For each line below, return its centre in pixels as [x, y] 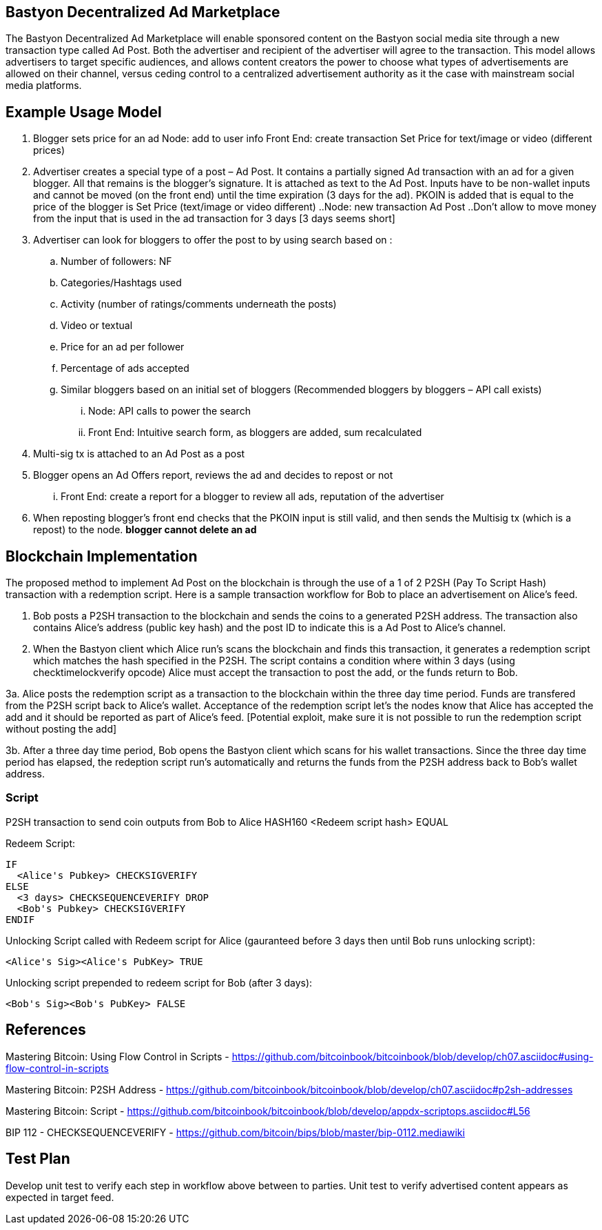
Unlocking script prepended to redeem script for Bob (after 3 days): [159, 982]
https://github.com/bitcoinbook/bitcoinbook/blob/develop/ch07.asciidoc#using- [413, 1056]
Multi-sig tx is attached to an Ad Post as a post [139, 454]
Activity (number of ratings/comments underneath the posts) [199, 304]
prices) [49, 150]
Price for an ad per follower [123, 347]
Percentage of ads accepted [125, 368]
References [46, 1030]
